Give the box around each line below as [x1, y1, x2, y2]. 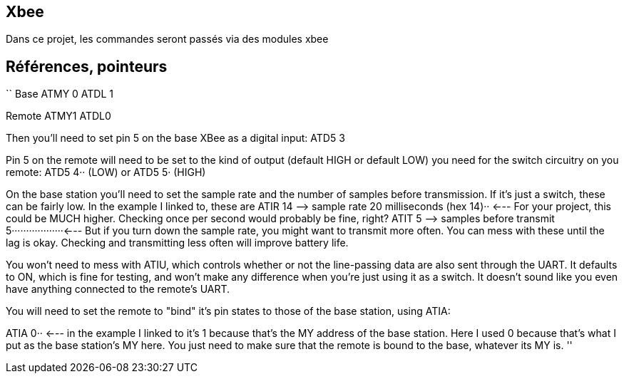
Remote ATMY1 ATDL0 [6, 110, 111, 123]
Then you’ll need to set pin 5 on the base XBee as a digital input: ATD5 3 [6, 132, 345, 145]
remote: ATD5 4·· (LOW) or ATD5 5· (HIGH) [6, 166, 206, 179]
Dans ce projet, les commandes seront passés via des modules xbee [6, 33, 329, 46]
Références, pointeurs [6, 57, 168, 76]
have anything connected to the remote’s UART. [6, 283, 230, 296]
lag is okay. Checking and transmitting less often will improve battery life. [6, 237, 349, 249]
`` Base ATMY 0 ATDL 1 [6, 88, 114, 100]
